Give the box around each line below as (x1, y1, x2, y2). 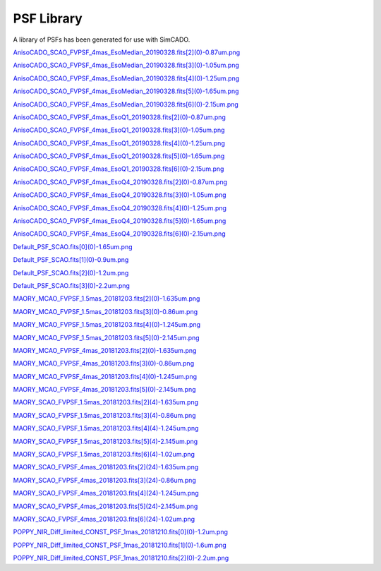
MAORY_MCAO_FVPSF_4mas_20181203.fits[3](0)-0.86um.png (13, 359, 194, 368)
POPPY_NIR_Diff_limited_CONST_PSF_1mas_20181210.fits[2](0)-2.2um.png (13, 554, 229, 563)
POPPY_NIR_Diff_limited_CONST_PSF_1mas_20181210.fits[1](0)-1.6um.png (13, 541, 227, 549)
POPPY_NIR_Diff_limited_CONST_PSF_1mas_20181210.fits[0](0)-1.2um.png (13, 528, 229, 536)
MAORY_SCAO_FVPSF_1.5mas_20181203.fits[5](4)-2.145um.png (13, 437, 198, 445)
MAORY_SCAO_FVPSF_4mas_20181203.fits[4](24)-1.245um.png (13, 489, 199, 498)
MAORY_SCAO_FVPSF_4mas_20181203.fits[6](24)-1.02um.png (13, 515, 195, 523)
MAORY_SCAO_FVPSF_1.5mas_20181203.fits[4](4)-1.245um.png (13, 424, 199, 433)
